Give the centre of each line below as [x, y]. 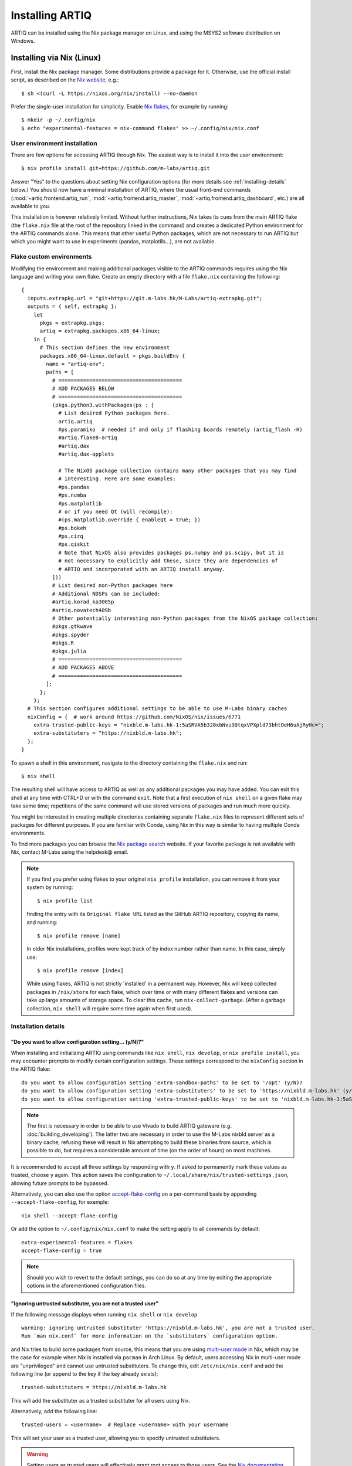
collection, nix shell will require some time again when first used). [110, 1008]
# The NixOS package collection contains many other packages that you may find [177, 470]
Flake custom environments [51, 257]
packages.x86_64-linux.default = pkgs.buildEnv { [112, 356]
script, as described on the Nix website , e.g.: [65, 80]
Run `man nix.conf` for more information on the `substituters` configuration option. [150, 1336]
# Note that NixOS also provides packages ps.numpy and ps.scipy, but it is [171, 552]
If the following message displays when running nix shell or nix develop [104, 1314]
